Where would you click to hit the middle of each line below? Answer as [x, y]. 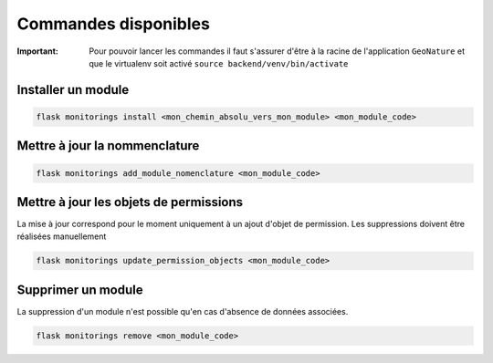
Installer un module [73, 90]
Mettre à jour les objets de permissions [130, 202]
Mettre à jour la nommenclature [108, 146]
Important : [37, 51]
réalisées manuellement [62, 236]
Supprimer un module [80, 290]
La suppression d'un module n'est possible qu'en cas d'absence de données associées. [183, 311]
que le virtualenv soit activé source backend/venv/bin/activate [219, 63]
